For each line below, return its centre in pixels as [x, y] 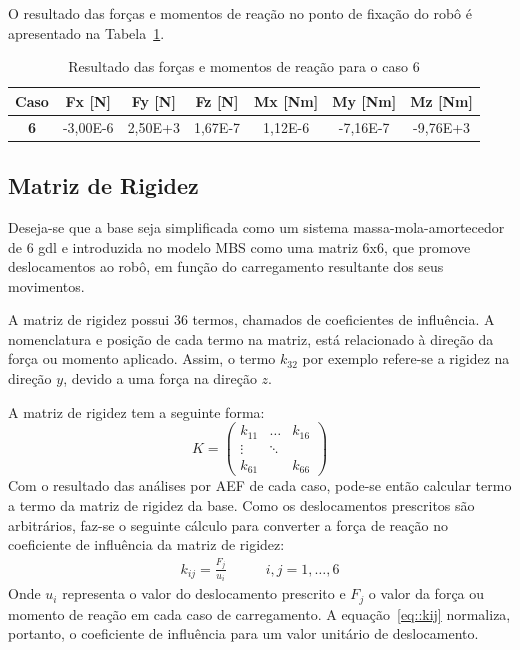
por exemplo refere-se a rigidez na [406, 358]
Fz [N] [217, 100]
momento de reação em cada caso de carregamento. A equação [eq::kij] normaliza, [259, 613]
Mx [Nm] [286, 100]
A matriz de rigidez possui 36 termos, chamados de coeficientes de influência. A [251, 319]
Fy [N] [153, 100]
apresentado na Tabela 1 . [86, 32]
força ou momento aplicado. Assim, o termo [142, 358]
